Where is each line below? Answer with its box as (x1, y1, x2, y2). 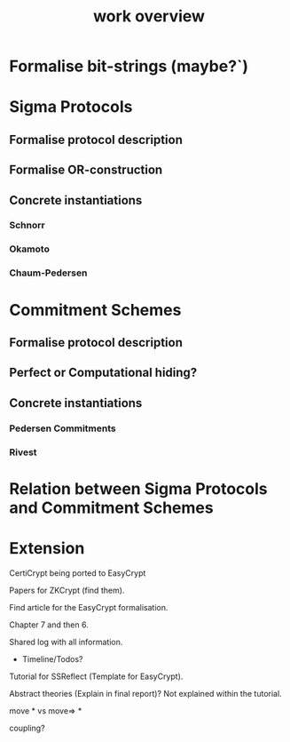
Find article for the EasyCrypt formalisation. (9, 602, 169, 612)
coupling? (9, 722, 46, 733)
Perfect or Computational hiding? (9, 365, 198, 380)
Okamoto (9, 243, 51, 255)
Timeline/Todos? (21, 653, 83, 664)
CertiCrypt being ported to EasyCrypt (9, 567, 146, 578)
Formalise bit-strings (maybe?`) (9, 56, 249, 76)
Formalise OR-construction (9, 163, 163, 178)
